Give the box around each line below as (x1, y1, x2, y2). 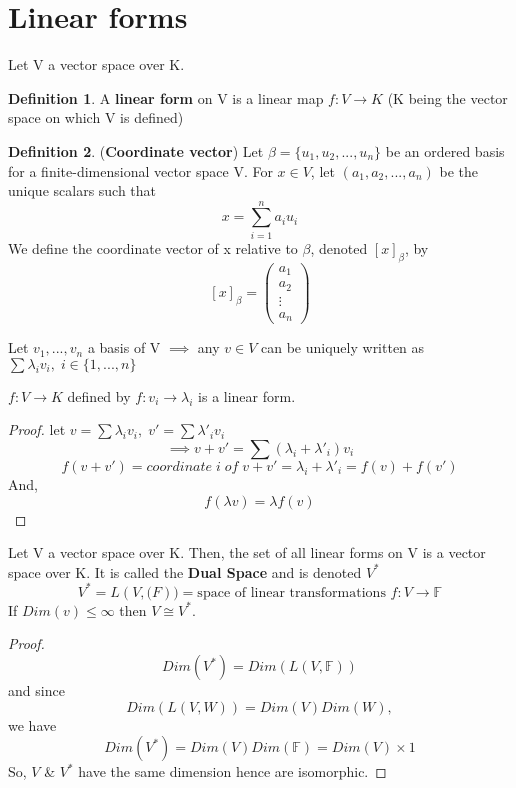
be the (439, 160, 478, 181)
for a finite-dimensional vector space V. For (8, 160, 273, 181)
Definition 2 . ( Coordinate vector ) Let (8, 140, 264, 161)
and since (8, 680, 65, 701)
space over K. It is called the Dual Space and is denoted (8, 561, 362, 582)
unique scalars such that (8, 180, 157, 201)
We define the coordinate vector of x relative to (8, 237, 298, 258)
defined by (67, 385, 131, 406)
